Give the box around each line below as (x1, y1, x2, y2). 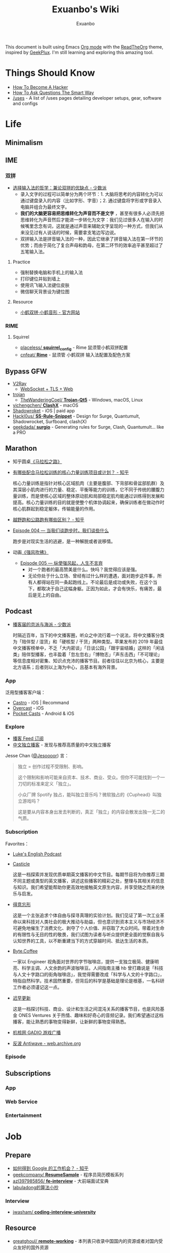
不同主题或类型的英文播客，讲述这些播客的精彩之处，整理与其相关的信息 (12, 877, 164, 884)
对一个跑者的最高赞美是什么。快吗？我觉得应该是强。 (27, 566, 140, 572)
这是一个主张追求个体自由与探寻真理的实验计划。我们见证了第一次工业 (12, 912, 160, 918)
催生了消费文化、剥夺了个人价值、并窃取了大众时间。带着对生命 (30, 925, 164, 931)
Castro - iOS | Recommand (12, 699, 69, 706)
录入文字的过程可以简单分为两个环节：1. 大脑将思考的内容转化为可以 (20, 191, 163, 197)
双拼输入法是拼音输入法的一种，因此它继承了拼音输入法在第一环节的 (20, 236, 163, 242)
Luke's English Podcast (12, 851, 62, 857)
